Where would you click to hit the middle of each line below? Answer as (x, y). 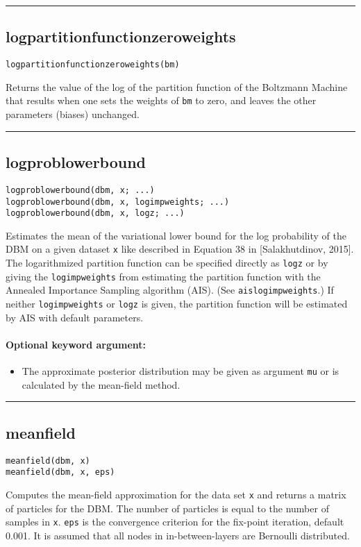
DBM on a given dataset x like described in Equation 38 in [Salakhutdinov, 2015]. (180, 249)
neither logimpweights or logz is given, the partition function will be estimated (177, 304)
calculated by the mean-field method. (101, 384)
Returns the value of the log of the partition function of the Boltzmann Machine (177, 86)
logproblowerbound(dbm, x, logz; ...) (95, 213)
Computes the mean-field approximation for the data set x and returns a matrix (176, 494)
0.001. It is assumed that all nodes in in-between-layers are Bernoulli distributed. (178, 535)
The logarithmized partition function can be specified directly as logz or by (167, 263)
